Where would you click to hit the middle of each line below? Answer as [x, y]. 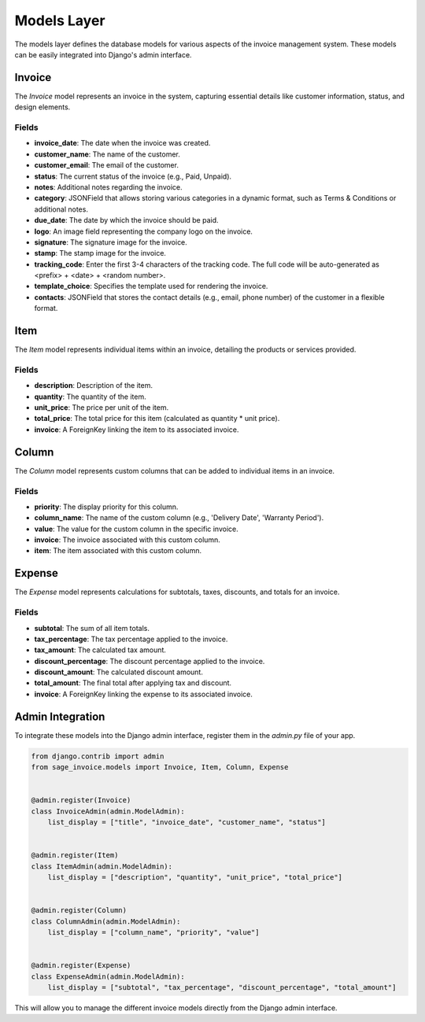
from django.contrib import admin [98, 756]
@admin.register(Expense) [81, 965]
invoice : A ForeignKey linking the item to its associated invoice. [137, 430]
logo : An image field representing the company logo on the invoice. [144, 231]
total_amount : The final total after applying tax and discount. [133, 683]
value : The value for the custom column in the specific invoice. [137, 529]
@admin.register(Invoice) [81, 800]
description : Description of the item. [94, 386]
